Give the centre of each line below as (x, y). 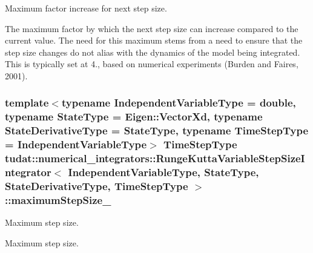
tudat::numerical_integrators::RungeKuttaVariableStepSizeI (155, 158)
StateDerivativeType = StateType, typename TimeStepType (157, 130)
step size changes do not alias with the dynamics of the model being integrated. (153, 52)
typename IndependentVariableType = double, (179, 103)
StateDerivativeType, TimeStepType (97, 186)
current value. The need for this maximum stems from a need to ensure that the (154, 40)
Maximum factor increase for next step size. (86, 8)
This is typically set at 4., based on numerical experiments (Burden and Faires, (152, 64)
